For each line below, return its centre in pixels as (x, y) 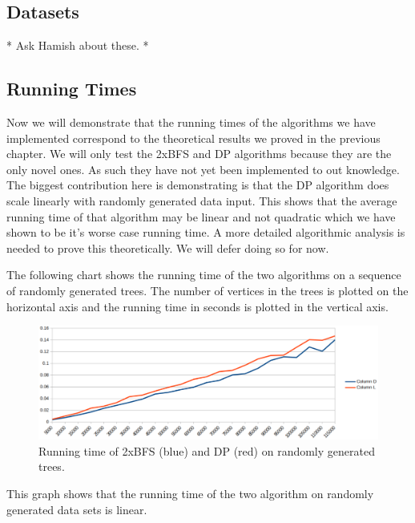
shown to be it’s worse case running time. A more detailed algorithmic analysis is (206, 232)
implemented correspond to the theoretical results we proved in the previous (193, 138)
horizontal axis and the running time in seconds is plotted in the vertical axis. (197, 306)
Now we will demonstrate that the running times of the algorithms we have (191, 122)
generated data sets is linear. (77, 509)
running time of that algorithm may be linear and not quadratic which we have (201, 216)
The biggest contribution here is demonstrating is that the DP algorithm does (198, 185)
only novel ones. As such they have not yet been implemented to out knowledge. (203, 169)
